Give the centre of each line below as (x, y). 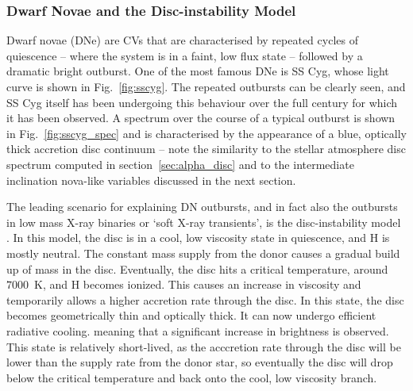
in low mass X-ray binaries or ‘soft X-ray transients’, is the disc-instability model (204, 222)
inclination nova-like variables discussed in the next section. (151, 180)
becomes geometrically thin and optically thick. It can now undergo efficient (191, 315)
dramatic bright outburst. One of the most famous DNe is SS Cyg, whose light (198, 71)
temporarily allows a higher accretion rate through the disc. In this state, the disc (205, 299)
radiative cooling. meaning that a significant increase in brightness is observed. (198, 330)
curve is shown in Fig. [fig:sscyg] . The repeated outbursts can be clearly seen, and (206, 86)
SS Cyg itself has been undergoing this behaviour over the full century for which (202, 102)
